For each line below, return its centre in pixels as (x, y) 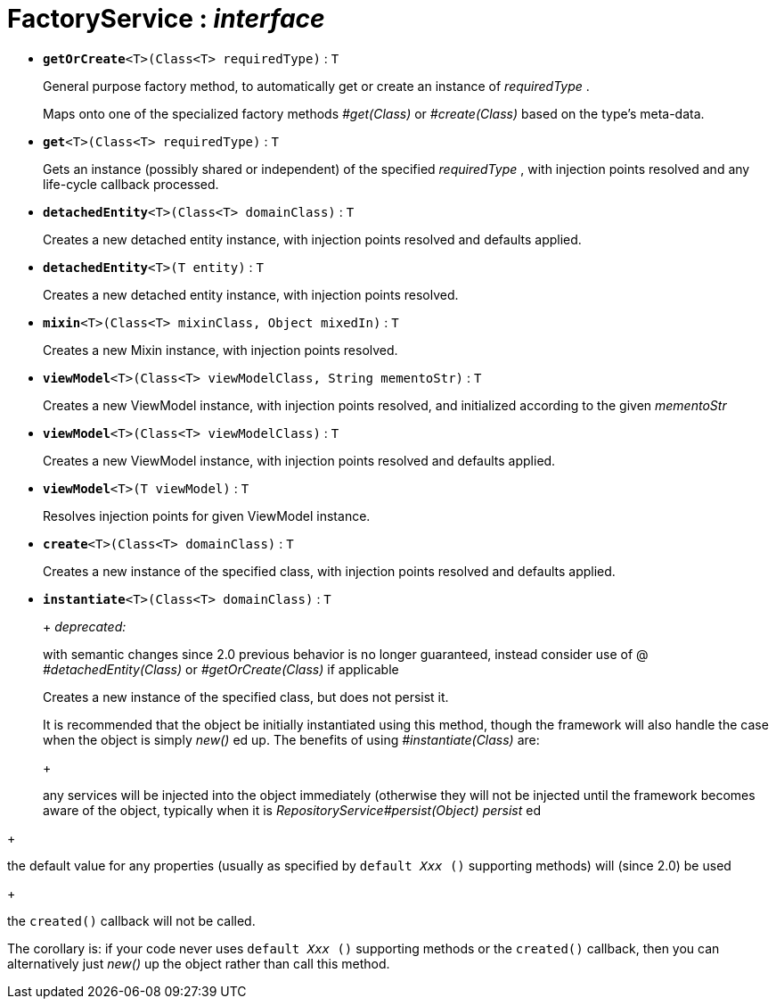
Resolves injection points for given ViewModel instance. (207, 515)
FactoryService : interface (166, 19)
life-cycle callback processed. (131, 184)
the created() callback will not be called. (131, 920)
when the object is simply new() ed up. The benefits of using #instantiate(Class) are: (291, 739)
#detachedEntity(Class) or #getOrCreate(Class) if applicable (221, 669)
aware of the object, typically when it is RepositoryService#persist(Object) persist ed (292, 810)
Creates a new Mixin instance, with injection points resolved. (221, 350)
